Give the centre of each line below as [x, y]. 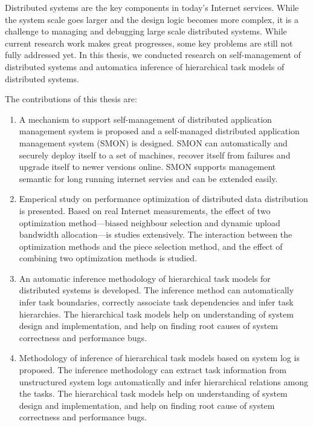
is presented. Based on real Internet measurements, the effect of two [145, 210]
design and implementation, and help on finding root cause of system [147, 405]
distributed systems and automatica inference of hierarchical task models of [145, 66]
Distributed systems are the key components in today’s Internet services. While [152, 7]
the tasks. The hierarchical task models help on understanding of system [153, 393]
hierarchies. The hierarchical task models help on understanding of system [156, 314]
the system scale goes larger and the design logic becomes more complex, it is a [152, 19]
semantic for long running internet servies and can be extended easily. [148, 178]
